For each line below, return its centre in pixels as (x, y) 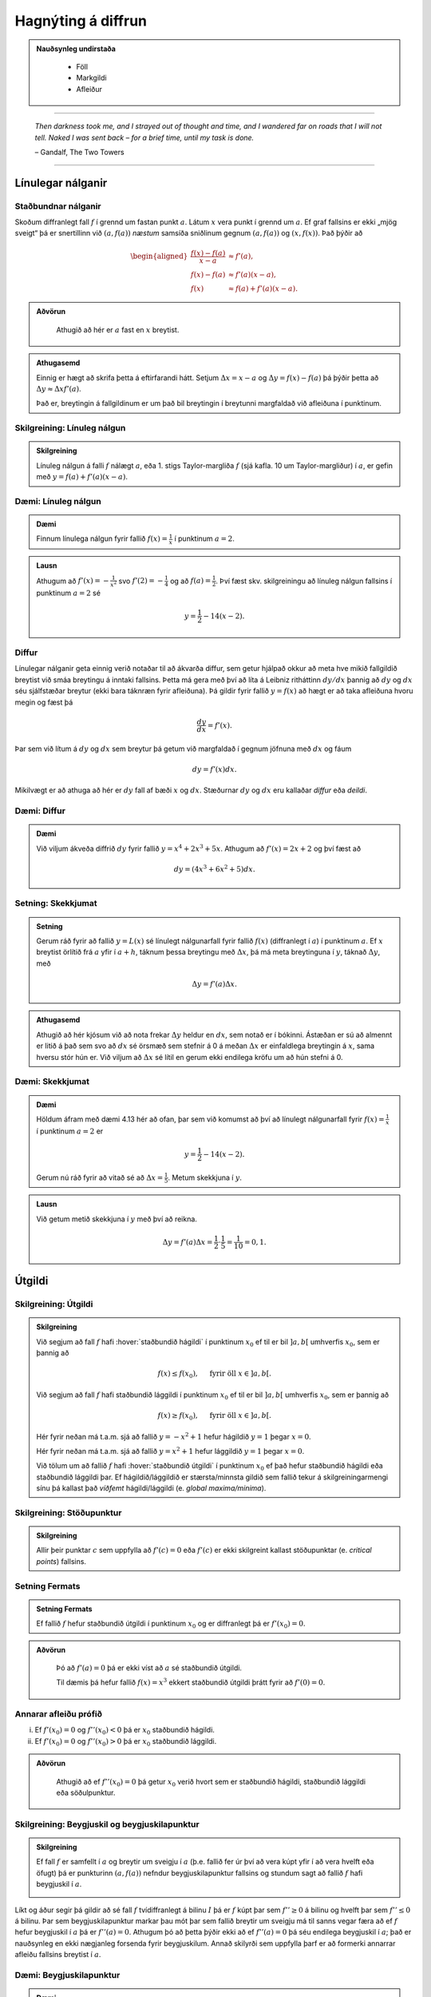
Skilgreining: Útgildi (54, 1304)
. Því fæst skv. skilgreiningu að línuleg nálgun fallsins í (304, 581)
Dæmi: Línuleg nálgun (58, 501)
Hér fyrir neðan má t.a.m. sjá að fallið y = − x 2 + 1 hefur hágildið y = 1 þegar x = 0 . (174, 1436)
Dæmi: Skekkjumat (52, 1082)
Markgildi (91, 78)
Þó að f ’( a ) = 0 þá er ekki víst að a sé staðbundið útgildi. (149, 1667)
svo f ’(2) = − (141, 581)
